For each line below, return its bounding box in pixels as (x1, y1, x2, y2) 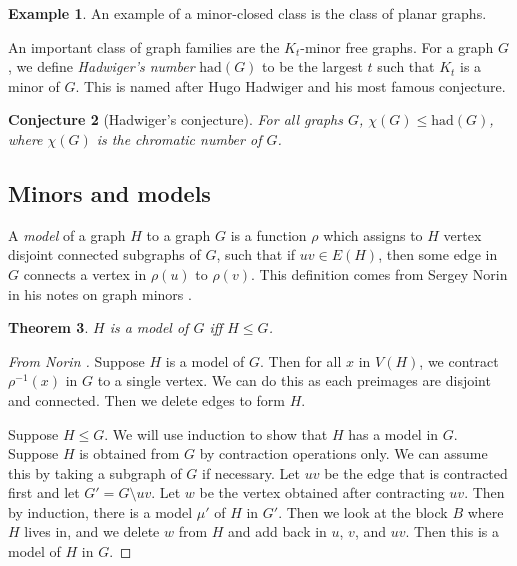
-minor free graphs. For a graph (300, 36, 494, 57)
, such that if (216, 244, 296, 265)
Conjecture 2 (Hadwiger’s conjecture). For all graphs (8, 109, 343, 130)
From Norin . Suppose (8, 350, 145, 371)
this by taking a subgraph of (8, 462, 182, 483)
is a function (230, 224, 307, 245)
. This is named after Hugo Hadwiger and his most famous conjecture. (75, 75, 506, 96)
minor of (8, 75, 60, 96)
